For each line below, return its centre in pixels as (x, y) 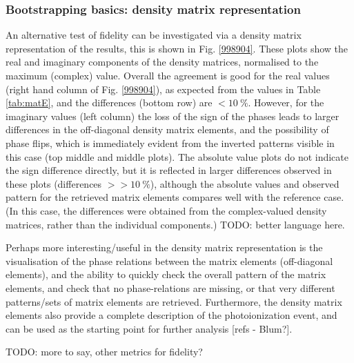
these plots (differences (54, 183)
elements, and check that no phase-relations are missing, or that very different (170, 287)
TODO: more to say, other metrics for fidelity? (104, 352)
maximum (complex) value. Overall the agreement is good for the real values (168, 75)
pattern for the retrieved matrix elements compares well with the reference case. (175, 197)
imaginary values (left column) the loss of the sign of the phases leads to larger (173, 116)
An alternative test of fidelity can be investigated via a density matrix (154, 35)
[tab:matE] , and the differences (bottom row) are (109, 102)
